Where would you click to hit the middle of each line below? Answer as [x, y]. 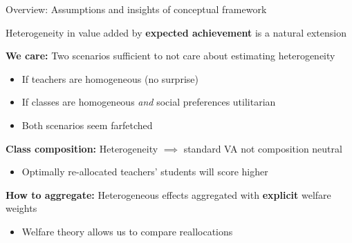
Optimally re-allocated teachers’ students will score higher [145, 172]
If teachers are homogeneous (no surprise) [110, 78]
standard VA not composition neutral [263, 148]
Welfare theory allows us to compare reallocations [127, 231]
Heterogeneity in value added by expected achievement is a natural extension [176, 32]
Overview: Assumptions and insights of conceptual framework [136, 9]
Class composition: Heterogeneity [82, 148]
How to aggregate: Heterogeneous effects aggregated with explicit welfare [168, 194]
